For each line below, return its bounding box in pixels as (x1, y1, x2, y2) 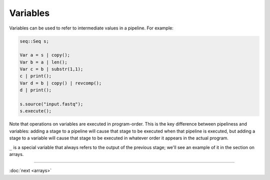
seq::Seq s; (19, 38, 49, 44)
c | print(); (19, 73, 52, 79)
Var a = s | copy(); (19, 52, 70, 58)
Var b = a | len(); (19, 59, 67, 65)
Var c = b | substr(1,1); (19, 66, 83, 72)
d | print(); (19, 87, 52, 93)
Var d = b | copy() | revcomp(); (19, 80, 102, 86)
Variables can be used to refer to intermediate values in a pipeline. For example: (9, 25, 173, 31)
